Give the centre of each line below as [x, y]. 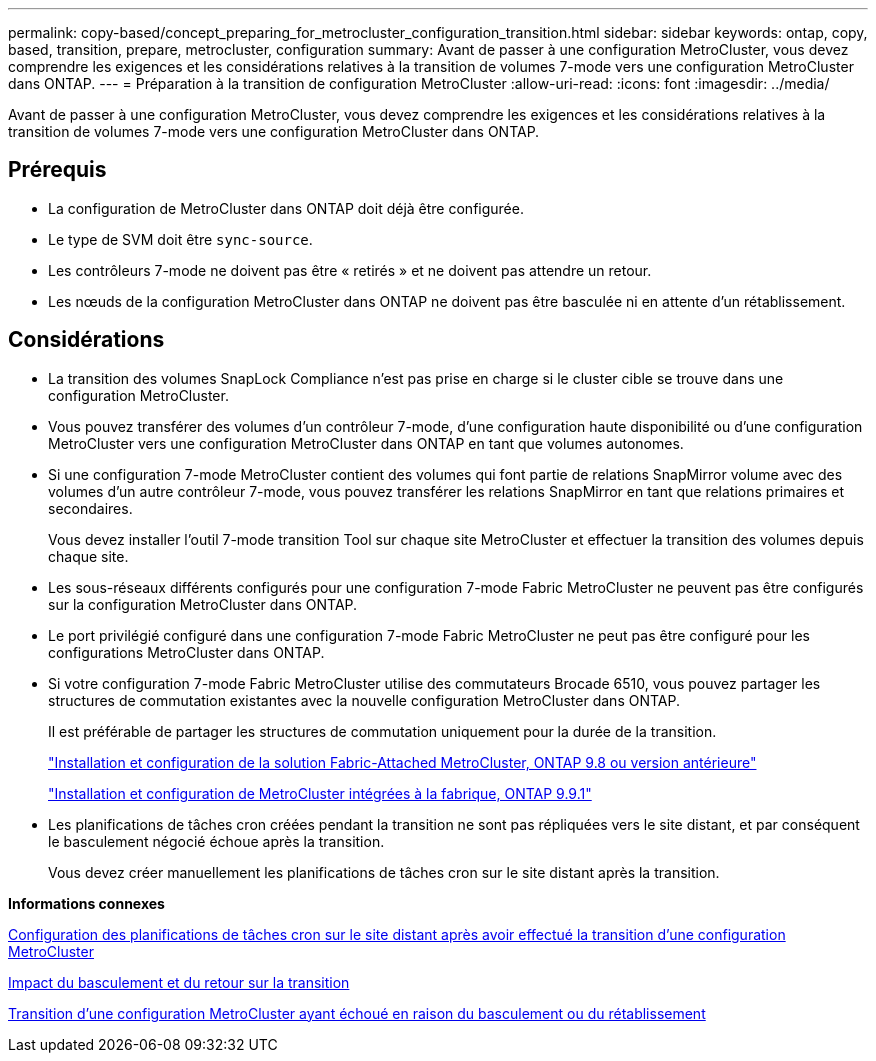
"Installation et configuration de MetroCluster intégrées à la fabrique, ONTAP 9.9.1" [320, 793]
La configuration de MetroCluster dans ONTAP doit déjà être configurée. [286, 208]
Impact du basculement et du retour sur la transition [179, 982]
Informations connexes [86, 903]
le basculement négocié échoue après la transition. [216, 841]
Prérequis [57, 170]
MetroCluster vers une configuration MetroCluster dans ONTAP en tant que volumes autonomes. [366, 443]
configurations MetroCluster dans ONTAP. [186, 652]
